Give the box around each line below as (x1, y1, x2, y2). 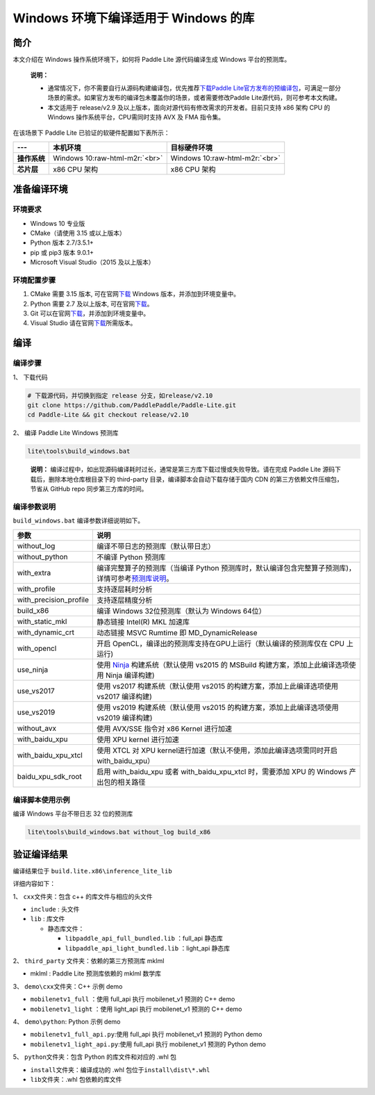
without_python (17, 552, 68, 561)
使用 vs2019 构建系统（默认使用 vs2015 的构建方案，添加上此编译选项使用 (96, 702, 339, 712)
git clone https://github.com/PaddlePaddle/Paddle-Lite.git (27, 401, 237, 409)
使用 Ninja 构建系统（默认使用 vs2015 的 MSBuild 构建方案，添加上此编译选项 (96, 660, 349, 670)
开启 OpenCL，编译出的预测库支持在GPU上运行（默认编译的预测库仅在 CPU (96, 639, 345, 648)
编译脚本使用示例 (12, 796, 70, 805)
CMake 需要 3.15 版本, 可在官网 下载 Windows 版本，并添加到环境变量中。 (30, 290, 240, 298)
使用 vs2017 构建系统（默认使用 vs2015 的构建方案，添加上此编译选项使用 (96, 681, 339, 691)
